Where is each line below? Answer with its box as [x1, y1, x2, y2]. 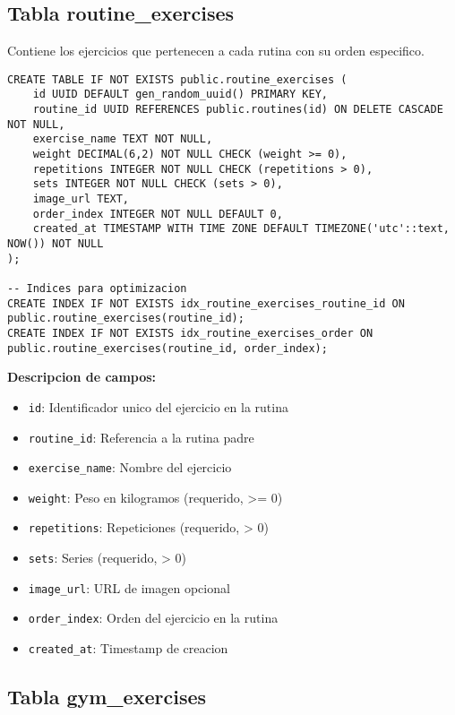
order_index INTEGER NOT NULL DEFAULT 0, [32, 207, 283, 220]
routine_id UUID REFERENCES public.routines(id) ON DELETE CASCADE [32, 103, 443, 116]
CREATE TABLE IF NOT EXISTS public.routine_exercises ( [7, 73, 348, 86]
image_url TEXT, [32, 193, 130, 206]
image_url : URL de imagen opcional [28, 578, 230, 597]
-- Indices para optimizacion [7, 281, 187, 295]
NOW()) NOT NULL [7, 237, 104, 251]
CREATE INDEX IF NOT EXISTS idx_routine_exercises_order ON [7, 326, 373, 340]
